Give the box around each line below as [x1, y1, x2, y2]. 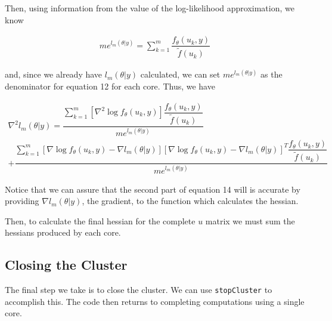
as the [260, 68, 283, 81]
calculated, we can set [140, 68, 221, 81]
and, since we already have [5, 68, 103, 81]
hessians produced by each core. [5, 226, 121, 239]
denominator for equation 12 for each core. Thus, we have [5, 79, 215, 92]
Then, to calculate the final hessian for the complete [5, 214, 196, 227]
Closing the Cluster [5, 255, 128, 274]
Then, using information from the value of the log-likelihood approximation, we [5, 2, 294, 14]
